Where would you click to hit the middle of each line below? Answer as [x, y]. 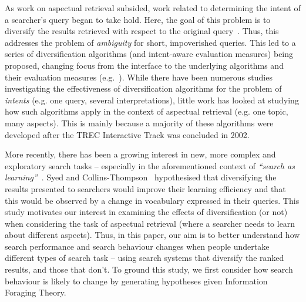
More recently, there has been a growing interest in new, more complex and [140, 154]
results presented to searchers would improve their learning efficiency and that [145, 188]
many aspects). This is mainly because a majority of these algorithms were [139, 123]
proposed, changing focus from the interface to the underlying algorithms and [144, 65]
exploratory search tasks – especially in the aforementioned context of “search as [150, 165]
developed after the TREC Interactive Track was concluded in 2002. [127, 134]
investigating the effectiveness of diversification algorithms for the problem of [143, 88]
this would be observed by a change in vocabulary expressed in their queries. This [152, 200]
